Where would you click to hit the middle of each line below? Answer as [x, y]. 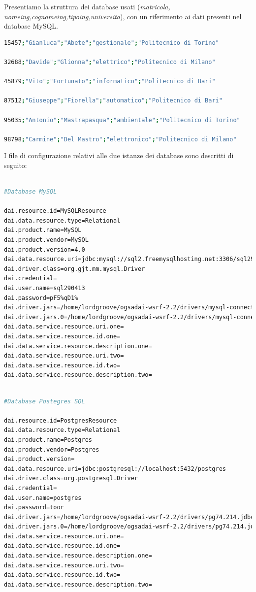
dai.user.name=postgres [43, 498]
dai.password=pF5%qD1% [41, 298]
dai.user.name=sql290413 [45, 288]
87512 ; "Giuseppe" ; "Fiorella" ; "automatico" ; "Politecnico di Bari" [113, 101]
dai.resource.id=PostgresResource [61, 420]
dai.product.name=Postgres [48, 440]
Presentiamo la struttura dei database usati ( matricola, [87, 6]
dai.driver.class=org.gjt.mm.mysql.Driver [75, 269]
